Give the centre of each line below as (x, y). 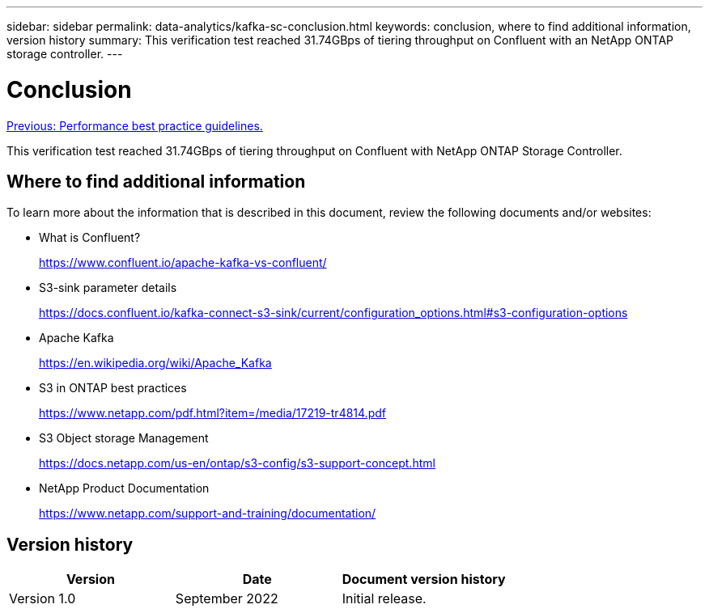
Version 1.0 (42, 599)
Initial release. (384, 599)
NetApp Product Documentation (124, 488)
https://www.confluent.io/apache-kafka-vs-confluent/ (183, 263)
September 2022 (227, 599)
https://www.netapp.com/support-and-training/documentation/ (208, 514)
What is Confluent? (90, 238)
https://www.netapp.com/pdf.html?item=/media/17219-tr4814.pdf (212, 413)
